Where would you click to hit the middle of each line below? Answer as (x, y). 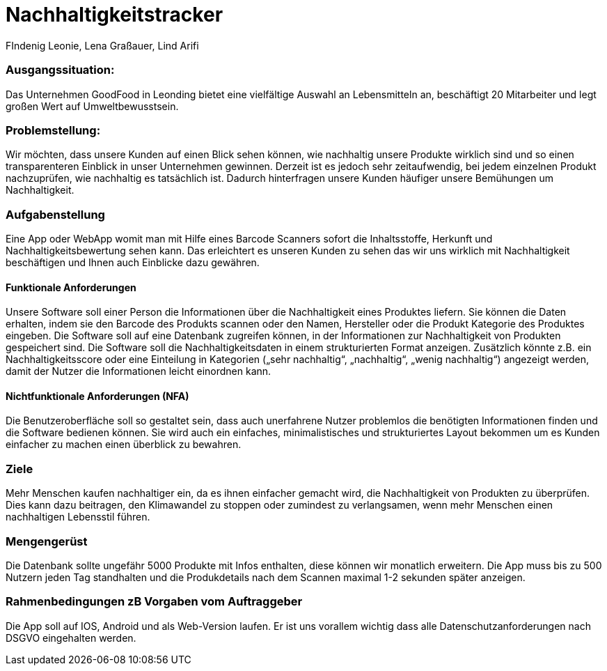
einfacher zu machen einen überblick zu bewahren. (124, 445)
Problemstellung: (53, 130)
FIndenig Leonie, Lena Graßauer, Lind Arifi (102, 45)
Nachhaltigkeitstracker (115, 15)
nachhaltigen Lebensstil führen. (78, 517)
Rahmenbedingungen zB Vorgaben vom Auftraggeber (154, 602)
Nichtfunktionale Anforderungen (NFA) (97, 396)
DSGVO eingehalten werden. (71, 638)
